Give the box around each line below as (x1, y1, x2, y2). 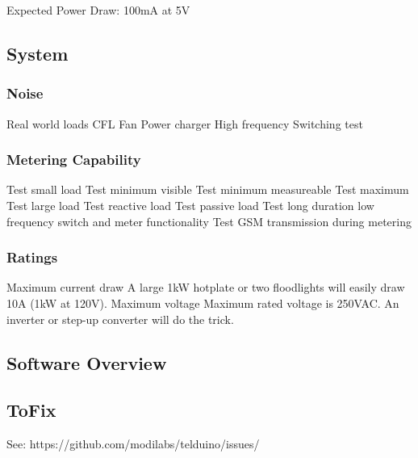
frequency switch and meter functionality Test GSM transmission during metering (6, 212, 412, 229)
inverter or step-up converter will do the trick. (6, 310, 234, 327)
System (6, 40, 69, 65)
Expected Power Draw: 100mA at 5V (6, 2, 190, 18)
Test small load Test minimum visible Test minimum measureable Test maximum (6, 181, 409, 198)
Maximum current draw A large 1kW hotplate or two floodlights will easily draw (6, 279, 405, 296)
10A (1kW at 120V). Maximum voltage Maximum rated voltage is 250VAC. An (6, 295, 399, 311)
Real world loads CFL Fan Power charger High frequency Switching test (6, 115, 363, 132)
